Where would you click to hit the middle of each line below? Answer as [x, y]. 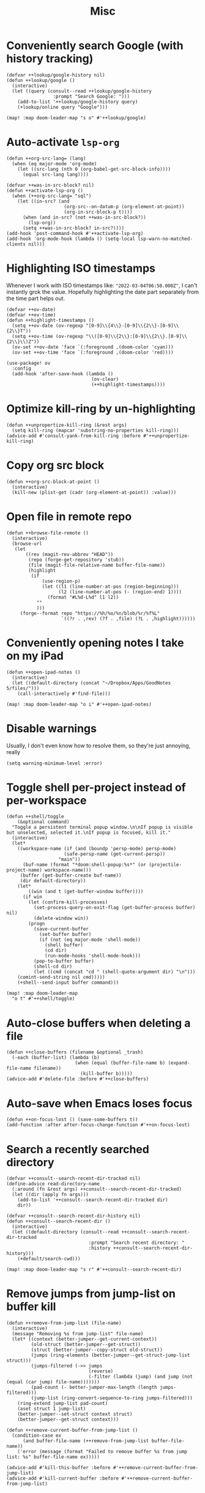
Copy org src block [55, 465]
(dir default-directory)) [53, 881]
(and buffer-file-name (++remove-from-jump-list [86, 1441]
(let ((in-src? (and [43, 201]
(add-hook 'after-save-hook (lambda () [63, 374]
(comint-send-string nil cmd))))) [61, 978]
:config [22, 369]
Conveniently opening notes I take [95, 642]
